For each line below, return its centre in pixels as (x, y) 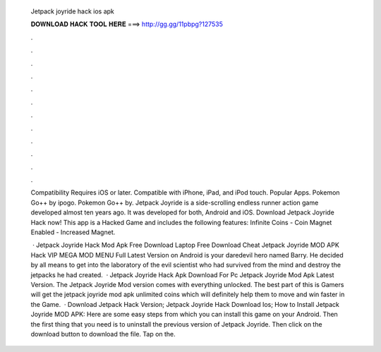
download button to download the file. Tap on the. (103, 334)
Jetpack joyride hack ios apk (72, 11)
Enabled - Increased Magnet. (73, 232)
